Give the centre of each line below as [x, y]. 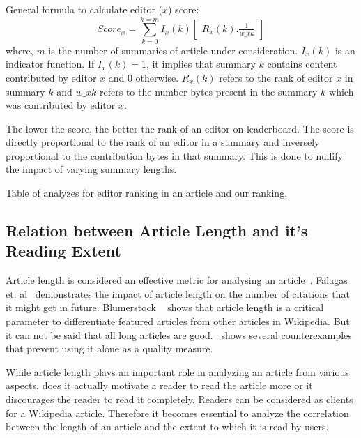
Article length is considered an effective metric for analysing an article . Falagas [177, 280]
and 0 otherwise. [144, 77]
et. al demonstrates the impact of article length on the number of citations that [178, 293]
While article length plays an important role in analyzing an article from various [177, 371]
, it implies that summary [201, 64]
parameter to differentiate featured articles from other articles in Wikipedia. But [178, 321]
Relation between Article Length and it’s [157, 231]
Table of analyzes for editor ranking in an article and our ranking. [147, 193]
